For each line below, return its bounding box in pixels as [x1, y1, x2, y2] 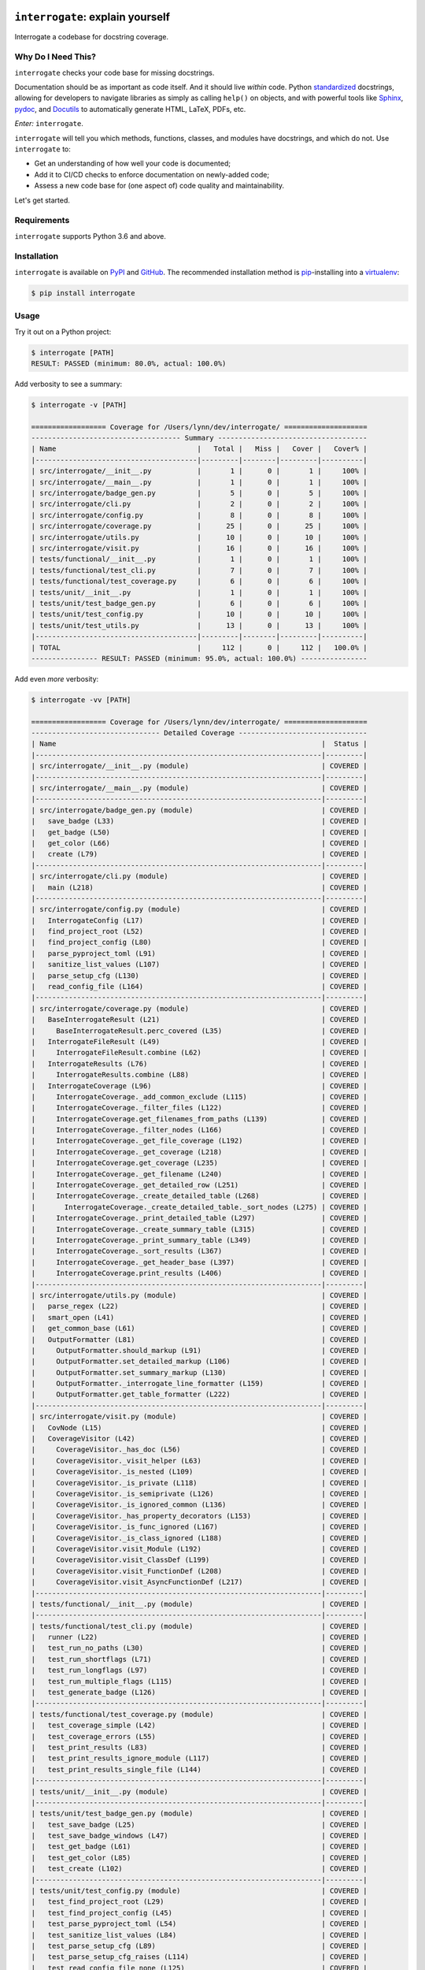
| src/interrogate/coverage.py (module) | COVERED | [31, 1004, 368, 1013]
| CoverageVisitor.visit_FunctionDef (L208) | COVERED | [31, 1567, 368, 1575]
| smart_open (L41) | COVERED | [31, 1313, 368, 1321]
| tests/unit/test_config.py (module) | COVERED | [31, 1886, 368, 1895]
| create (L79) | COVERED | [31, 849, 368, 859]
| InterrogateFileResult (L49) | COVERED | [31, 1037, 368, 1046]
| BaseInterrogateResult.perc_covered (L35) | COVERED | [31, 1026, 368, 1035]
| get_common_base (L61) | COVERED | [31, 1324, 368, 1333]
